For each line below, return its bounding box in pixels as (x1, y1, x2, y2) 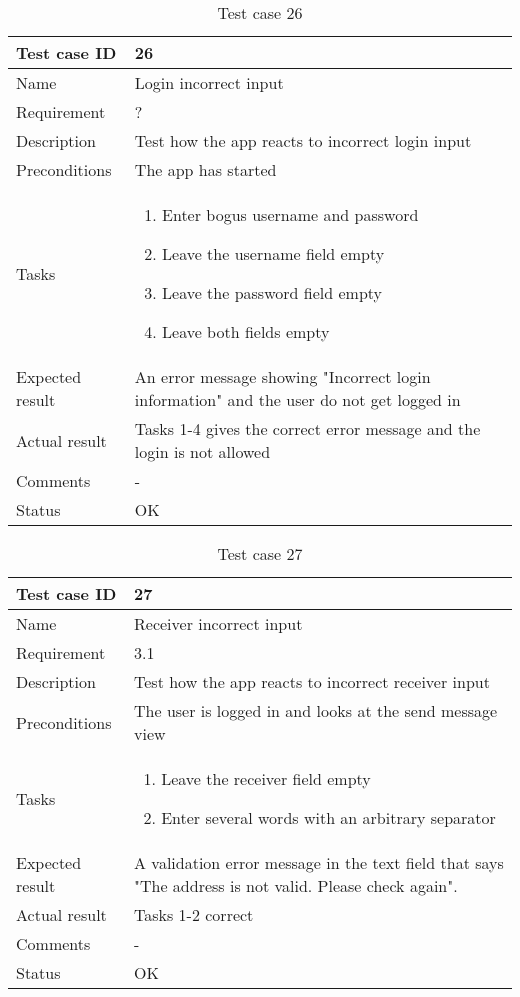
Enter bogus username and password (162, 203, 419, 226)
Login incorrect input (134, 71, 284, 94)
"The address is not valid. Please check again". (134, 874, 458, 897)
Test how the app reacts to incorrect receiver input (134, 670, 490, 693)
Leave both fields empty (162, 320, 330, 343)
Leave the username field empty (162, 242, 385, 265)
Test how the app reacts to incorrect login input (134, 129, 472, 152)
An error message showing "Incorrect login (134, 365, 431, 388)
